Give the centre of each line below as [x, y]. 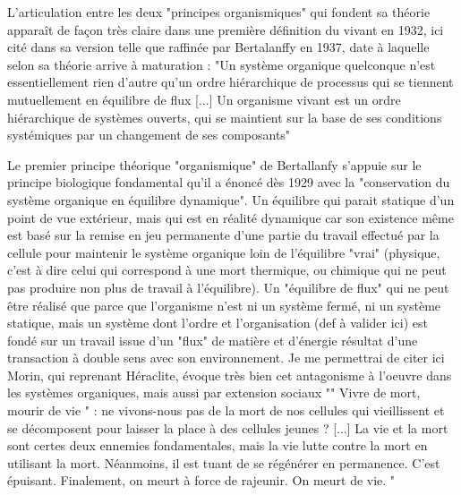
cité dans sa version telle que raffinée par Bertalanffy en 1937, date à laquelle [218, 47]
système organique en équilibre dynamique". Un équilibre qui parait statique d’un [231, 199]
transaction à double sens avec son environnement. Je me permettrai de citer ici [226, 358]
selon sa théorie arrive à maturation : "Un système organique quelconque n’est [222, 64]
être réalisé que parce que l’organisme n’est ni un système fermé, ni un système [224, 305]
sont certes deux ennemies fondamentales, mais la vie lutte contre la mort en [218, 445]
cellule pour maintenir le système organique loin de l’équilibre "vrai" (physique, [224, 252]
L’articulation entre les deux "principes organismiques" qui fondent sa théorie [219, 12]
